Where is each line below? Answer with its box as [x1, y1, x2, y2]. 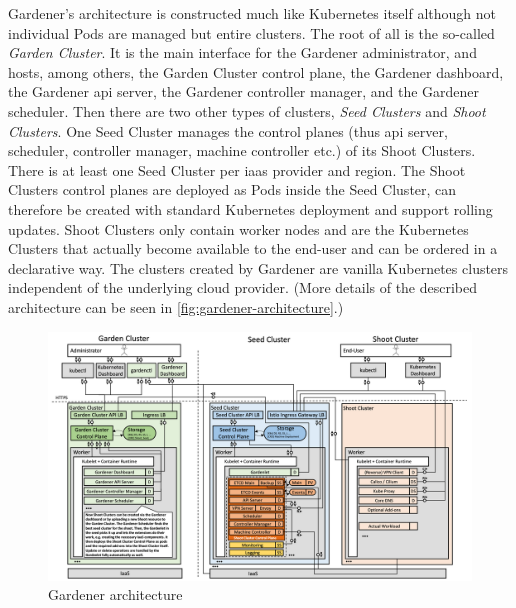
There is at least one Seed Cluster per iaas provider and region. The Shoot [8, 159, 466, 180]
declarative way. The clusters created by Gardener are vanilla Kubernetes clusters [8, 257, 509, 278]
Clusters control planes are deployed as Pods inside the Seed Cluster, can [8, 179, 457, 200]
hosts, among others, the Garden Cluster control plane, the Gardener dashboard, [8, 61, 504, 82]
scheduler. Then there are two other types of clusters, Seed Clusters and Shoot [8, 100, 486, 121]
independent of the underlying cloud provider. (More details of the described [8, 277, 478, 298]
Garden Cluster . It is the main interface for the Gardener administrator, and [8, 42, 477, 63]
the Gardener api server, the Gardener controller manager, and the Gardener [8, 81, 480, 102]
